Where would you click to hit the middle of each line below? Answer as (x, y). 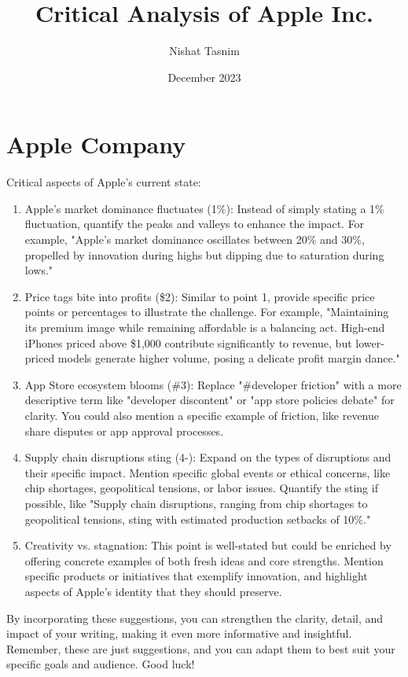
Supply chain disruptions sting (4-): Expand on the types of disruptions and (208, 457)
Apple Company (96, 144)
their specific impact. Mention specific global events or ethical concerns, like (208, 472)
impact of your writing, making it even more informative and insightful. (179, 633)
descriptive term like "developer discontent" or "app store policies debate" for (210, 400)
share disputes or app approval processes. (124, 430)
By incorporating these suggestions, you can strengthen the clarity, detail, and (195, 618)
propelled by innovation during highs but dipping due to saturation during (204, 254)
